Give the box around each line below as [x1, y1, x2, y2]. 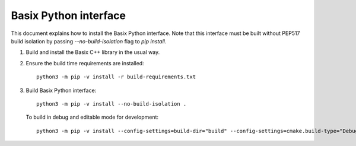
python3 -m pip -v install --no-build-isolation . [36, 100, 187, 107]
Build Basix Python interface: [26, 87, 97, 94]
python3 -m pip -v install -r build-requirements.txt [36, 74, 196, 80]
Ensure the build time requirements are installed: [26, 59, 145, 66]
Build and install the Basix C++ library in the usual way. [26, 49, 160, 56]
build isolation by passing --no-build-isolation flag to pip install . [11, 37, 167, 45]
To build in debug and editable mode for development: [26, 113, 159, 121]
